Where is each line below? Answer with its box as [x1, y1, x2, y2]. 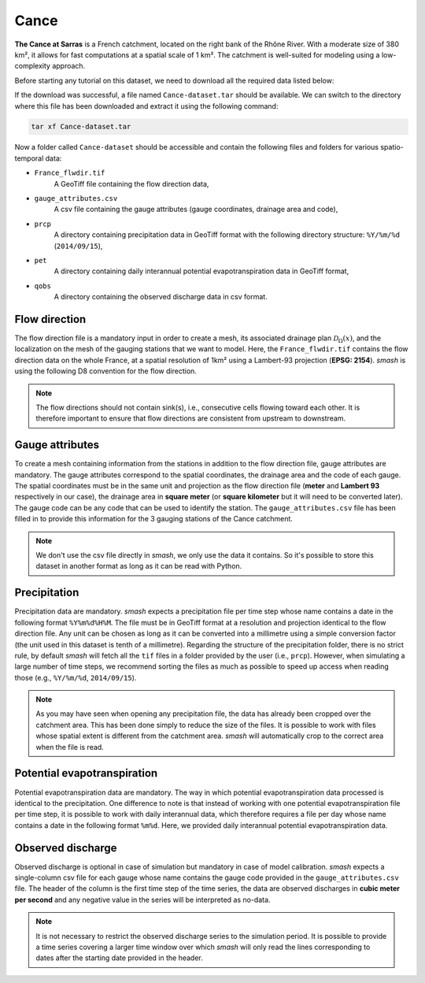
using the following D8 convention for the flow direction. [14, 366, 197, 376]
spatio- [380, 143, 405, 152]
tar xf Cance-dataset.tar [31, 122, 131, 132]
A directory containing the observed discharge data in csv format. [54, 292, 268, 302]
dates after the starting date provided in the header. [35, 953, 204, 963]
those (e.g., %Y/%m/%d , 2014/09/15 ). [14, 673, 137, 682]
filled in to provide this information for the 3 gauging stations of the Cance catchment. [14, 514, 293, 524]
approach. [52, 61, 86, 71]
